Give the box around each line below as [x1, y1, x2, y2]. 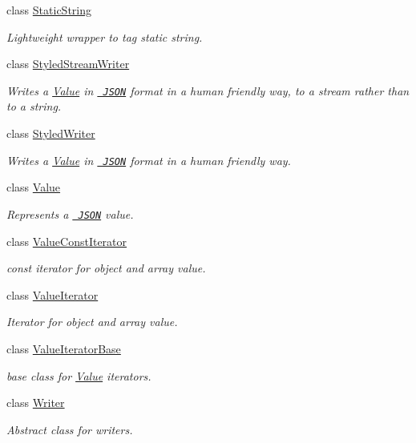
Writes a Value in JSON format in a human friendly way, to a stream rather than [6, 82, 410, 99]
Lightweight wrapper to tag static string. [6, 28, 203, 45]
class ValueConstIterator [6, 232, 127, 249]
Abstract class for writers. [6, 421, 133, 437]
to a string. [6, 98, 62, 115]
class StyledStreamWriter [6, 55, 130, 72]
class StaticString [6, 2, 91, 18]
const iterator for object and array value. [6, 260, 206, 276]
